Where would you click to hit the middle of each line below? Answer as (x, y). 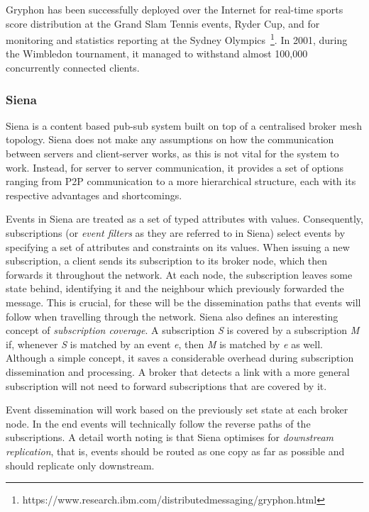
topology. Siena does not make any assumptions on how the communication (170, 139)
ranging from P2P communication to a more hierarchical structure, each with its (181, 181)
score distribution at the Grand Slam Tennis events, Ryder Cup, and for (163, 23)
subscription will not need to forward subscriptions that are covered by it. (166, 385)
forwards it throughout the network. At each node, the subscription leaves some (179, 274)
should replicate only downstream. (80, 465)
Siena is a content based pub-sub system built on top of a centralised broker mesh (184, 125)
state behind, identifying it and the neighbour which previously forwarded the (175, 288)
